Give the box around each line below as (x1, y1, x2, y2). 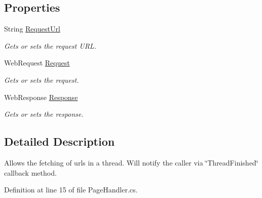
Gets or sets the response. (4, 109, 84, 119)
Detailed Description (4, 134, 115, 149)
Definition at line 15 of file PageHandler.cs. (4, 184, 138, 195)
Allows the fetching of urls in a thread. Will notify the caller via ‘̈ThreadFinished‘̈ (4, 157, 258, 168)
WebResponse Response (4, 91, 78, 102)
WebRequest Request (4, 57, 70, 68)
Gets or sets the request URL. (4, 40, 96, 51)
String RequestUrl (4, 23, 60, 34)
